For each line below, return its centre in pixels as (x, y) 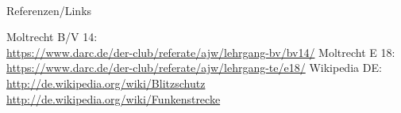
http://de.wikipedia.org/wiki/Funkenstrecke (114, 98)
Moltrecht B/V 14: (52, 37)
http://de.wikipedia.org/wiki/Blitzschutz (106, 83)
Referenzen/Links (49, 10)
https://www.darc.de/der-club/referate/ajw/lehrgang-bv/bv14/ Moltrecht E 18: (201, 52)
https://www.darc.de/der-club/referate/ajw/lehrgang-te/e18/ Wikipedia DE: (194, 68)
